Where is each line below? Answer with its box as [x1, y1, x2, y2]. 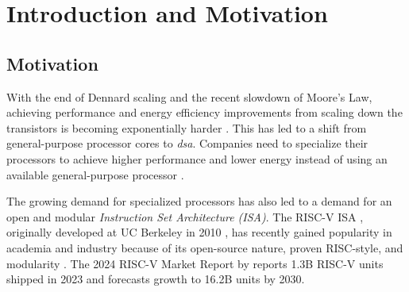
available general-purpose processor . [6, 166, 184, 182]
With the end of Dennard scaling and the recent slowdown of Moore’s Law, [6, 88, 372, 105]
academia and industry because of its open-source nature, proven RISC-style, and [6, 239, 403, 255]
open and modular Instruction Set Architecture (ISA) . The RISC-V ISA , [6, 208, 364, 225]
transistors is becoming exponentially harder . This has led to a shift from [6, 119, 367, 136]
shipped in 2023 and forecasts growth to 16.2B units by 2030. [6, 271, 305, 287]
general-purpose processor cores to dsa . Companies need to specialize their [6, 135, 368, 152]
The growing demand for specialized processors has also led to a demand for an [6, 193, 392, 209]
